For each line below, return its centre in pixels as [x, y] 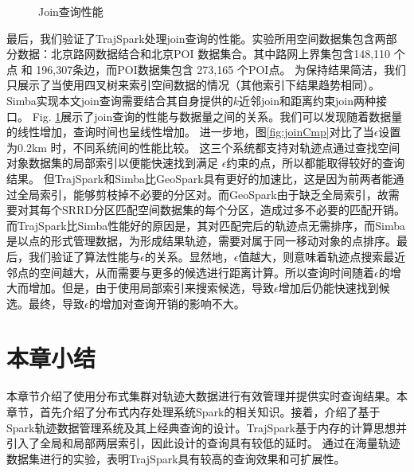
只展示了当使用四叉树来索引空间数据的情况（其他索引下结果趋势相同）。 [193, 85]
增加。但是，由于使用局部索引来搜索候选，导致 [151, 288]
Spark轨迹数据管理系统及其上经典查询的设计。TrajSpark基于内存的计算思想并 [207, 427]
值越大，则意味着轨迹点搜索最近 [322, 256]
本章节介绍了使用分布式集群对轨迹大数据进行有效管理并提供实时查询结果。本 [207, 396]
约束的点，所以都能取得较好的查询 [316, 163]
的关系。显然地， [189, 256]
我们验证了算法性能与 [84, 256]
